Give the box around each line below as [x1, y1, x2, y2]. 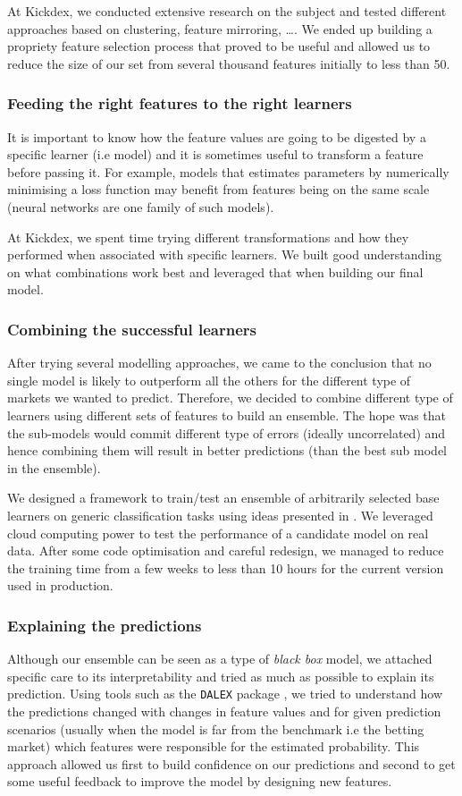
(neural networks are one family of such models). [7, 197, 274, 216]
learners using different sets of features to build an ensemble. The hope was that [7, 405, 447, 424]
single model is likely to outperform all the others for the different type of [7, 370, 411, 389]
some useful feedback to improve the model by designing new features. [7, 772, 392, 791]
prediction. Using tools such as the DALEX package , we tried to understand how [7, 684, 443, 703]
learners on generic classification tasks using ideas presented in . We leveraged [7, 505, 433, 524]
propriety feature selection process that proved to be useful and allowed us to [7, 37, 431, 55]
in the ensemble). [7, 458, 101, 477]
